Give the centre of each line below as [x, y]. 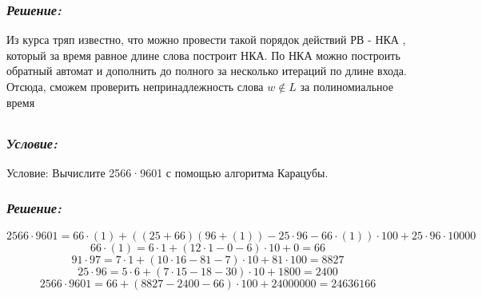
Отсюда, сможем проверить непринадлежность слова [135, 86]
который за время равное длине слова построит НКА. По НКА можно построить [203, 55]
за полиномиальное [347, 86]
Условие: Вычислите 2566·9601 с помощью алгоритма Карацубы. [167, 172]
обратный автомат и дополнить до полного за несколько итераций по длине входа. [207, 71]
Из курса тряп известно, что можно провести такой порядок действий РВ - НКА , [206, 40]
